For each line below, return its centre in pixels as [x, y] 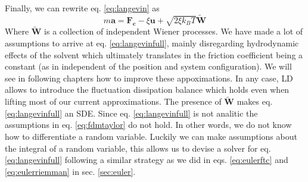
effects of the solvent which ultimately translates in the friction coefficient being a [154, 54]
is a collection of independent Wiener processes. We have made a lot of [174, 31]
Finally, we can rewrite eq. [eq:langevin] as [82, 8]
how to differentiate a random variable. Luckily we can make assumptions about [151, 136]
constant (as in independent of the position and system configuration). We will [148, 66]
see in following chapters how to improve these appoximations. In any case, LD [149, 78]
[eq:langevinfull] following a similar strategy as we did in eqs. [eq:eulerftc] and [147, 160]
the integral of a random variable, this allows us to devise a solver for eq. [138, 148]
